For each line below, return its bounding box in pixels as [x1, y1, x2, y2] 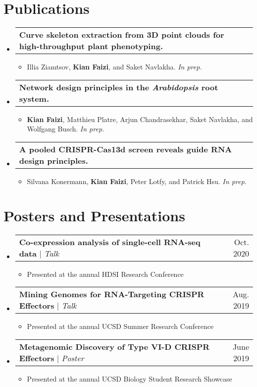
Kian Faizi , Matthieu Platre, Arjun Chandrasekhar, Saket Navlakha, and [27, 114, 253, 124]
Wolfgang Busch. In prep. [27, 124, 104, 134]
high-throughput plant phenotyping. [19, 40, 163, 52]
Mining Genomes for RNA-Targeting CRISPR [19, 288, 205, 300]
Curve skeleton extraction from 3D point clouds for [19, 29, 224, 41]
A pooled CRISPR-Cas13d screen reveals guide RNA [19, 143, 232, 155]
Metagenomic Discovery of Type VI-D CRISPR [19, 340, 210, 352]
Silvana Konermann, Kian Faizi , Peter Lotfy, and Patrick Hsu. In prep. [27, 176, 247, 186]
